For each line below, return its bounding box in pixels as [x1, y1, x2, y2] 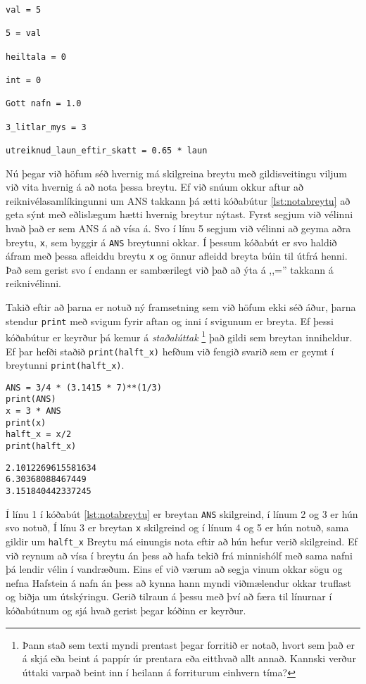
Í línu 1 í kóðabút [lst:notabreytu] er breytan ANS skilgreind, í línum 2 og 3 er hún [6, 506, 358, 521]
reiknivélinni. [6, 276, 62, 291]
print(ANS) [6, 394, 56, 405]
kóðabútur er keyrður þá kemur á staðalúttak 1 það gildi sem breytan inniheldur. [6, 328, 353, 344]
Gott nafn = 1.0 [6, 99, 82, 109]
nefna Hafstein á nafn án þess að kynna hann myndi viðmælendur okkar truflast [6, 575, 351, 590]
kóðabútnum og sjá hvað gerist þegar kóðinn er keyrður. [6, 603, 246, 618]
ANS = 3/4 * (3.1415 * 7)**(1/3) [6, 382, 162, 393]
